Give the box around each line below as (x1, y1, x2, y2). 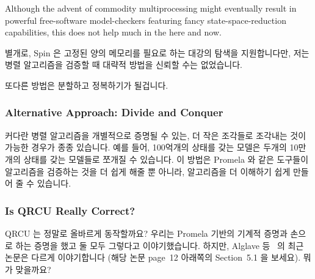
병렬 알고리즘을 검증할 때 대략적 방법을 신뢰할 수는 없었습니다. (5, 58, 242, 71)
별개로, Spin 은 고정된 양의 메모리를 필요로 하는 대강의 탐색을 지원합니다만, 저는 (5, 46, 310, 59)
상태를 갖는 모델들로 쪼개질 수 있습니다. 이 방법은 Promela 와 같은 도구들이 (23, 152, 309, 165)
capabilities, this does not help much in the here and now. (5, 26, 222, 39)
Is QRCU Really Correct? (5, 203, 136, 218)
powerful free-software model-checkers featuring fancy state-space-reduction (5, 13, 286, 26)
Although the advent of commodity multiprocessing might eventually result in (5, 2, 297, 14)
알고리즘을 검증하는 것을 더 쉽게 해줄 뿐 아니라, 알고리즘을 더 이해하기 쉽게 (5, 165, 291, 177)
